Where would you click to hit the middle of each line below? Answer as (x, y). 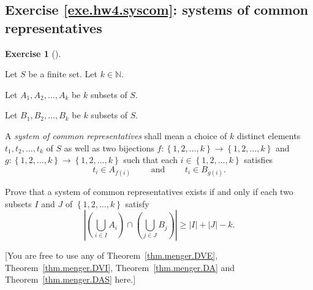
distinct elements (269, 135)
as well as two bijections (109, 147)
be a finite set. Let (63, 74)
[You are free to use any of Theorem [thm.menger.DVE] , (111, 255)
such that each (150, 160)
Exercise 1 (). (33, 53)
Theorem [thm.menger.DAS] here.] (70, 279)
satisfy (137, 203)
